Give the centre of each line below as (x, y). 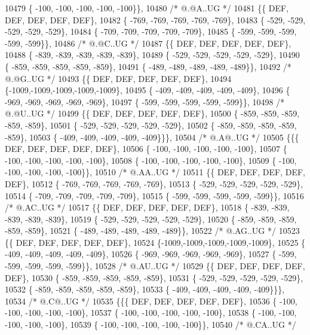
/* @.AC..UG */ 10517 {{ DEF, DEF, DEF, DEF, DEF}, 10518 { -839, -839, (147, 207)
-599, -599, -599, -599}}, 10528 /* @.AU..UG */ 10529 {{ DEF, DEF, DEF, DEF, (155, 266)
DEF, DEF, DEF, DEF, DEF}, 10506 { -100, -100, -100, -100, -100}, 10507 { (146, 149)
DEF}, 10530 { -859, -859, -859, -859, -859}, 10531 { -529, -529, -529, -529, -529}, (154, 277)
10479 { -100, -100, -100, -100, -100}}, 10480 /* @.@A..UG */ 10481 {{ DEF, (147, 8)
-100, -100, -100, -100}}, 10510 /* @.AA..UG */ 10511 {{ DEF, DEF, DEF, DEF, (155, 172)
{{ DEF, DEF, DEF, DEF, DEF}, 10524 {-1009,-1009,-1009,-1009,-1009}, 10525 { (155, 242)
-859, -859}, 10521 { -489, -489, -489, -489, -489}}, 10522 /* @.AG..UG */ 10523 (152, 231)
